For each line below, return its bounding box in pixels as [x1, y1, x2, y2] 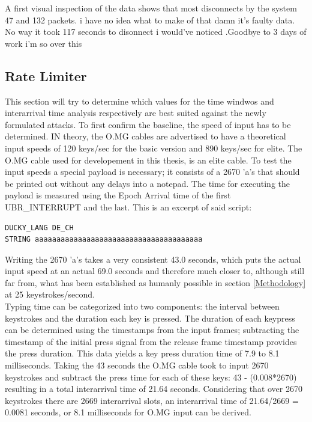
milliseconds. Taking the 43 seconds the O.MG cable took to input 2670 [5, 359, 269, 372]
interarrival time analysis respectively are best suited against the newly [5, 106, 266, 119]
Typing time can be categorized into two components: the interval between [5, 300, 280, 313]
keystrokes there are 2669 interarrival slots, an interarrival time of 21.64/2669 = [5, 394, 299, 406]
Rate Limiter [5, 66, 87, 85]
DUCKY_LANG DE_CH [5, 223, 74, 232]
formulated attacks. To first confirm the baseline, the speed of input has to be [5, 118, 291, 130]
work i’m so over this [5, 37, 82, 49]
